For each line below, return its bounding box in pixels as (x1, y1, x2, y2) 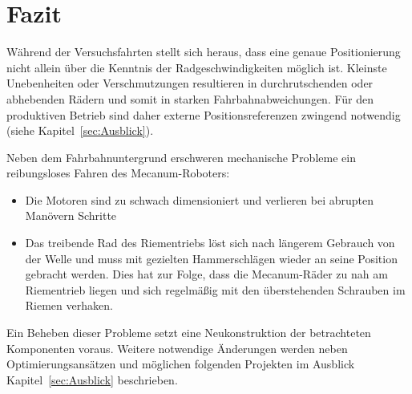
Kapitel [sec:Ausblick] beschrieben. (6, 371, 178, 388)
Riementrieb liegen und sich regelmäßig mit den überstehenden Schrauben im (25, 281, 406, 298)
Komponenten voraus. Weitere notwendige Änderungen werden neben (6, 339, 348, 356)
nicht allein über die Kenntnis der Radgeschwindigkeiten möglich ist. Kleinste (6, 59, 387, 75)
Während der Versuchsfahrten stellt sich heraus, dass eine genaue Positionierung (6, 43, 401, 60)
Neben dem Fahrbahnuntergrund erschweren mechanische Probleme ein (6, 148, 356, 165)
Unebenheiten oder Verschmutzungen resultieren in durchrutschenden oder (6, 75, 374, 91)
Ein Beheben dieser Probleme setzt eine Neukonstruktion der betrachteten (6, 324, 371, 341)
